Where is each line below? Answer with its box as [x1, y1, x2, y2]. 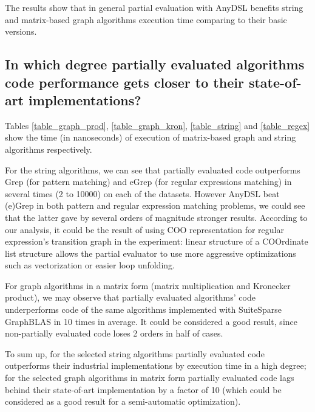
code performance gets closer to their [5, 72, 244, 91]
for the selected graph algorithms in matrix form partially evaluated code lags [5, 371, 294, 384]
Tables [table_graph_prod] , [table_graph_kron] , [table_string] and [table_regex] [5, 119, 310, 131]
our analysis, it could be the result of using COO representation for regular [5, 223, 284, 236]
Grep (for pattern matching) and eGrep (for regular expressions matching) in [5, 175, 292, 188]
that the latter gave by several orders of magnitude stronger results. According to [5, 211, 308, 223]
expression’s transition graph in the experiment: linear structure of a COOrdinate [5, 235, 308, 248]
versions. [5, 25, 37, 38]
